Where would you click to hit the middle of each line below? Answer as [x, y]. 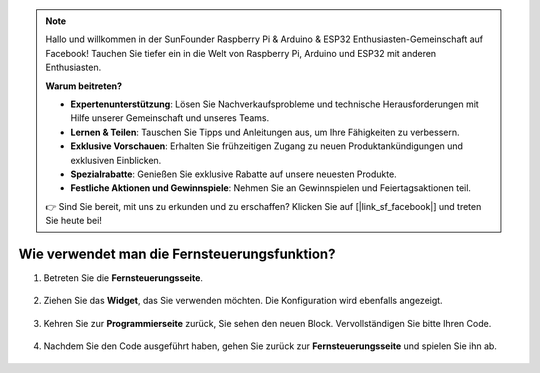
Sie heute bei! [73, 221]
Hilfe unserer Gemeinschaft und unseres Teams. [170, 118]
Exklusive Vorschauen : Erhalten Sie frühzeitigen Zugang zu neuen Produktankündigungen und [267, 146]
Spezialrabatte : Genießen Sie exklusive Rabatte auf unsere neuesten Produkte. [233, 174]
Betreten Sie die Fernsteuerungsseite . [123, 277]
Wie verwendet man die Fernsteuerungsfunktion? [177, 253]
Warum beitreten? [84, 86]
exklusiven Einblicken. [116, 160]
